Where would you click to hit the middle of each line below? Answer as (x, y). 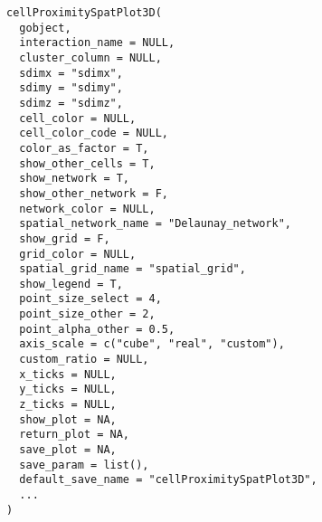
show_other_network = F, (94, 193)
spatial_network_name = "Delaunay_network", (155, 224)
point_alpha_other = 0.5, (97, 329)
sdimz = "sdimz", (71, 103)
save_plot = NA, (68, 450)
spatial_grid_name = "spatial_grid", (133, 269)
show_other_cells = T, (87, 163)
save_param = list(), (84, 465)
